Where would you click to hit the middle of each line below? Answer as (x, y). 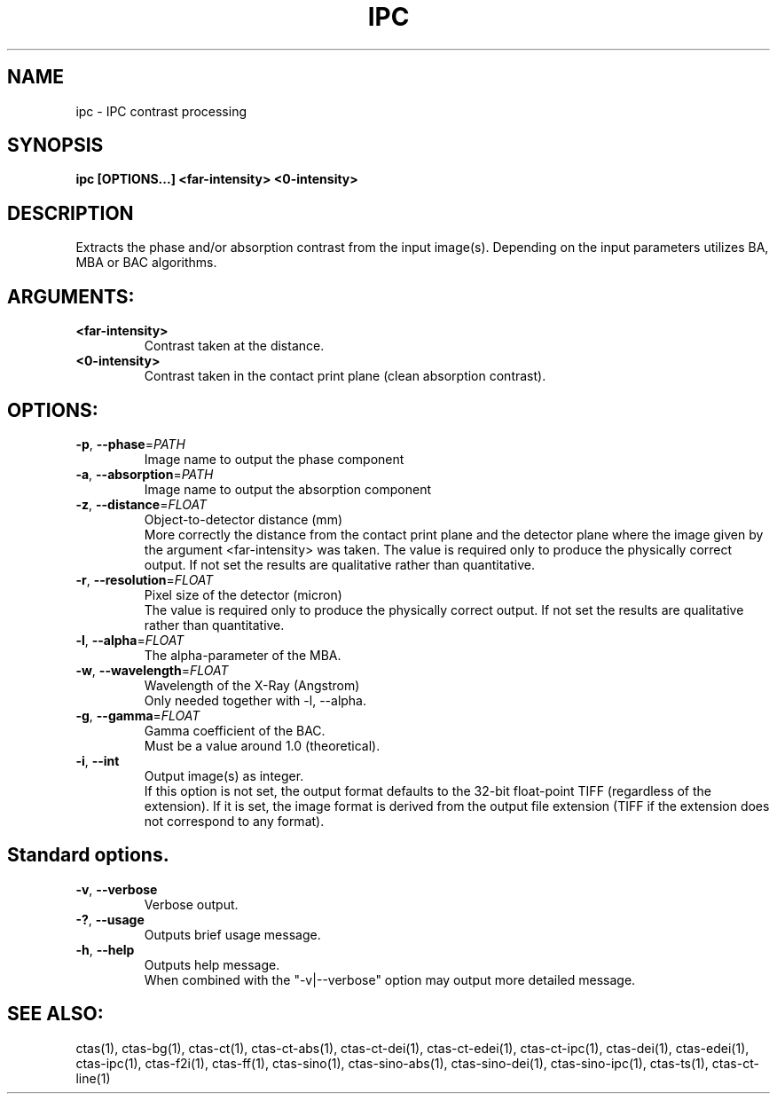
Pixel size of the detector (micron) (243, 594)
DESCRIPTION (71, 213)
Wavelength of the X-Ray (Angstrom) (252, 685)
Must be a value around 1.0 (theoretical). (262, 745)
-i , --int (98, 760)
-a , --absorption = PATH (145, 474)
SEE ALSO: (55, 1014)
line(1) (93, 1078)
